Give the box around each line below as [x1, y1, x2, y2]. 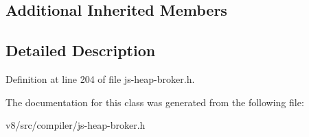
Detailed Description [5, 40, 156, 61]
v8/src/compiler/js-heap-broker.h [5, 118, 146, 132]
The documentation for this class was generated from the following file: [5, 95, 304, 109]
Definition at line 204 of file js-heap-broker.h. [5, 71, 195, 86]
